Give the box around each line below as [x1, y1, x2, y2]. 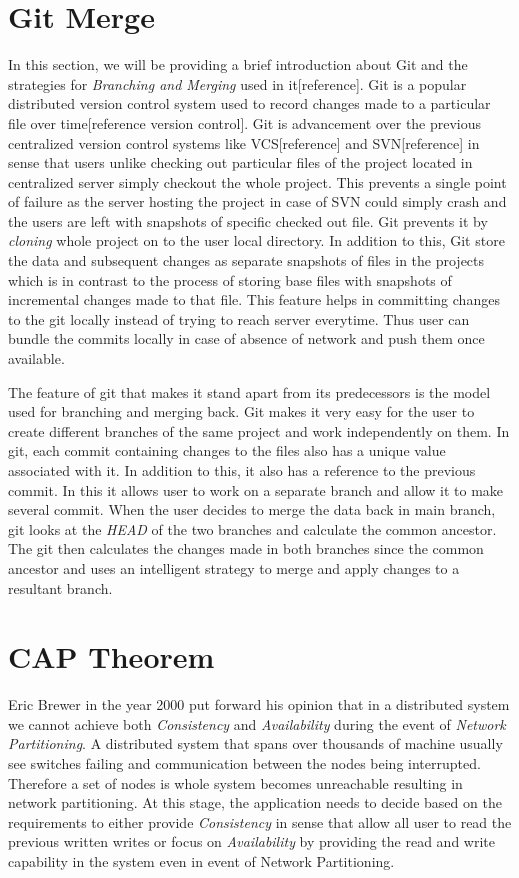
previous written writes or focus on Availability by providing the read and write [8, 831, 495, 852]
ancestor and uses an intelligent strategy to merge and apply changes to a [8, 557, 460, 578]
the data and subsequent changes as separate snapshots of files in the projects [8, 250, 485, 271]
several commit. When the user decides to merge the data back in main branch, [8, 499, 496, 520]
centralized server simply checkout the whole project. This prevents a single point [8, 171, 507, 192]
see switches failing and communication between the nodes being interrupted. [8, 753, 481, 774]
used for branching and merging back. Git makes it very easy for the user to [8, 401, 475, 422]
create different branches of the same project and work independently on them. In [8, 420, 510, 441]
